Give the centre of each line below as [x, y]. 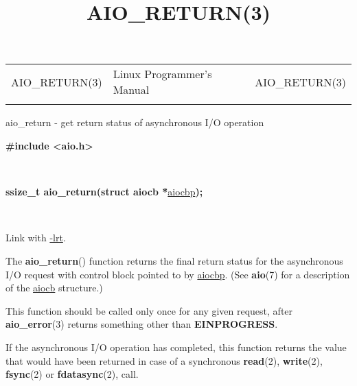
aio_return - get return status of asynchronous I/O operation [135, 122]
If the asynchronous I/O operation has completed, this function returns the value [176, 347]
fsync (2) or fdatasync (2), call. [72, 374]
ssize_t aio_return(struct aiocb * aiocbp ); [104, 192]
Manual [131, 90]
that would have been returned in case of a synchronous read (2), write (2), [164, 360]
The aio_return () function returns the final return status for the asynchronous [174, 260]
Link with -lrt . [36, 238]
